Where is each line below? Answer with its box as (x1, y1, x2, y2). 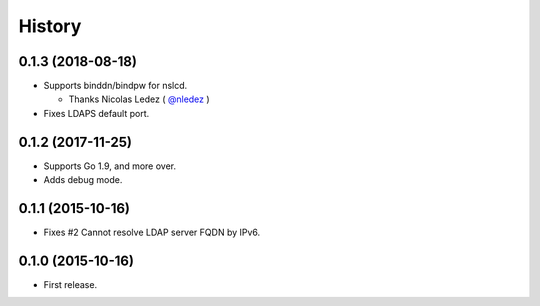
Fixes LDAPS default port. (43, 107, 150, 119)
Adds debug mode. (43, 174, 123, 186)
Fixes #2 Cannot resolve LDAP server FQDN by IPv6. (43, 226, 261, 239)
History (18, 15, 82, 37)
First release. (43, 278, 98, 290)
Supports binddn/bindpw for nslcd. (43, 80, 188, 92)
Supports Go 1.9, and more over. (43, 160, 177, 172)
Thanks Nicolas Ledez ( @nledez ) (68, 93, 210, 105)
